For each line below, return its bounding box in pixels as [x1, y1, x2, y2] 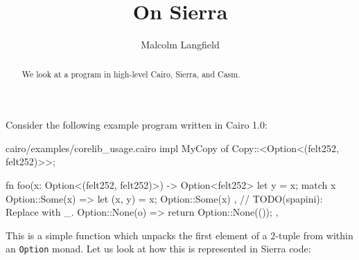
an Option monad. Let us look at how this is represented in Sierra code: [6, 241, 311, 256]
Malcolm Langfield [141, 37, 220, 52]
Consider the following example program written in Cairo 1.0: [6, 118, 268, 132]
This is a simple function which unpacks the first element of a [6, 228, 268, 242]
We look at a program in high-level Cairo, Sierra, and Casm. [21, 68, 240, 80]
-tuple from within [275, 228, 353, 242]
